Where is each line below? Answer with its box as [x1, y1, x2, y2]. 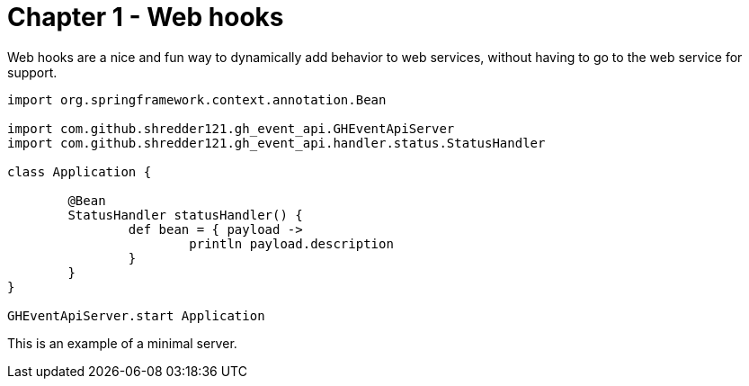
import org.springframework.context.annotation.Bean [7, 92, 387, 107]
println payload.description [189, 236, 394, 251]
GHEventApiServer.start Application [7, 308, 265, 323]
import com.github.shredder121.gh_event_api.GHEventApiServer [7, 121, 455, 136]
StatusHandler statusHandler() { [67, 207, 303, 222]
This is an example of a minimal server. [7, 335, 237, 351]
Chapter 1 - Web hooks [7, 2, 284, 32]
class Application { [7, 164, 152, 179]
